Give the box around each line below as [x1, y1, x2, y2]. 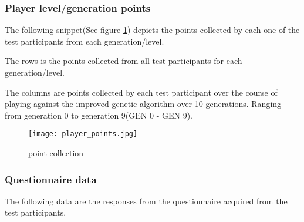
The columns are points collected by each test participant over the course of [5, 86, 278, 98]
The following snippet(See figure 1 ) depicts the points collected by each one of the [5, 23, 300, 36]
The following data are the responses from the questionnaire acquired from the [5, 194, 288, 207]
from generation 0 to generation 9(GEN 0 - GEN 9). [5, 109, 192, 121]
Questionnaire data [5, 171, 97, 186]
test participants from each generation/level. [5, 35, 164, 47]
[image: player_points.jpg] [28, 130, 138, 139]
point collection [28, 147, 84, 159]
